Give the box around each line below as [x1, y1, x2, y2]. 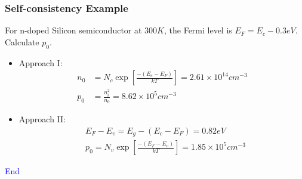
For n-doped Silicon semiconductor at [5, 24, 142, 36]
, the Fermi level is [164, 24, 232, 36]
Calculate [5, 35, 39, 48]
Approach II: [19, 113, 66, 125]
